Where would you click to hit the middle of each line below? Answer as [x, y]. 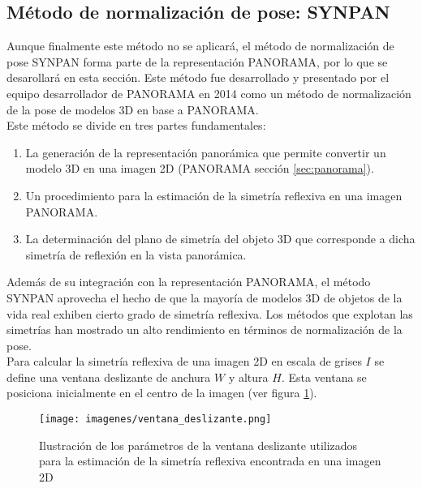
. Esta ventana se [324, 377]
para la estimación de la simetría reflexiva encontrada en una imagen [210, 461]
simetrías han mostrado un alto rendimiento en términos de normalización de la [205, 330]
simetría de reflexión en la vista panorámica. [136, 254]
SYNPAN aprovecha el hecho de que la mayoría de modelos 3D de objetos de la [205, 297]
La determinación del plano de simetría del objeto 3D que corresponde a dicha [220, 239]
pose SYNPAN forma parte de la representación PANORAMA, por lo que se [197, 61]
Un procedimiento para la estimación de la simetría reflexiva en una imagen [214, 195]
